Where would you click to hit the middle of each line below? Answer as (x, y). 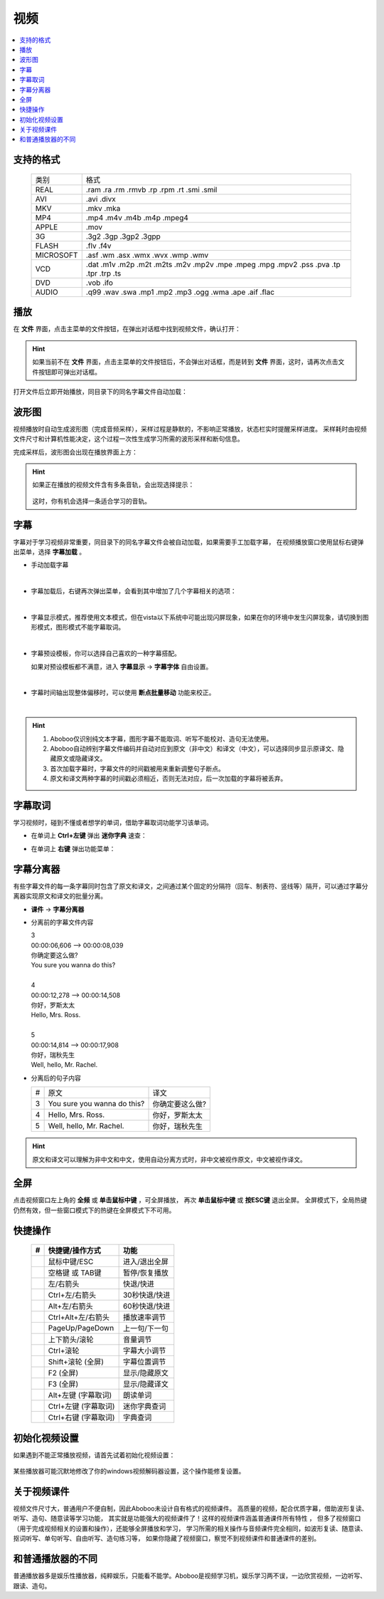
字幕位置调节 (144, 1362)
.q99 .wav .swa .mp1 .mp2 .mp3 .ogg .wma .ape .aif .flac (180, 292)
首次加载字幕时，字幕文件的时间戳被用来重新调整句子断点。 (137, 769)
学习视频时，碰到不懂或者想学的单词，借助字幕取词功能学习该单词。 (113, 823)
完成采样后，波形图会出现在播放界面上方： (75, 452)
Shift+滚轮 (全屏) (76, 1362)
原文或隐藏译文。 (81, 759)
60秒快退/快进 (146, 1306)
